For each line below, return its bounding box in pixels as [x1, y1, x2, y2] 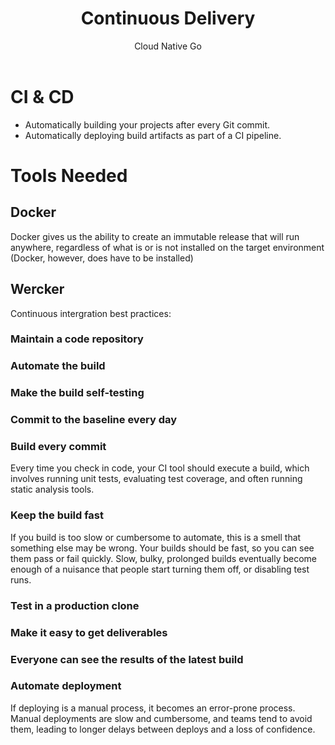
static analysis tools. [10, 483, 95, 496]
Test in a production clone [10, 598, 140, 612]
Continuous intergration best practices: [10, 307, 172, 319]
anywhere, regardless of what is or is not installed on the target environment [10, 241, 325, 253]
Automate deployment [10, 679, 122, 693]
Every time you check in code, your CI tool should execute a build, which [10, 462, 310, 474]
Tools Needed [10, 164, 128, 187]
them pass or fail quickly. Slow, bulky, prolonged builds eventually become [10, 552, 318, 564]
